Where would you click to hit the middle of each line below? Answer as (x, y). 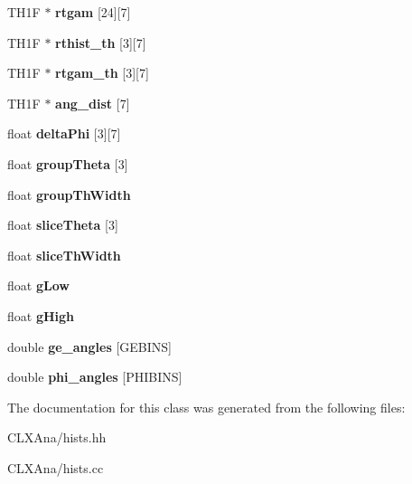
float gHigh (41, 315)
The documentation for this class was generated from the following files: (206, 407)
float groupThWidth (69, 194)
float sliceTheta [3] (63, 225)
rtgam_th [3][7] (102, 73)
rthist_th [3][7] (101, 42)
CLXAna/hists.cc (56, 467)
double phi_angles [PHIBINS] (95, 377)
